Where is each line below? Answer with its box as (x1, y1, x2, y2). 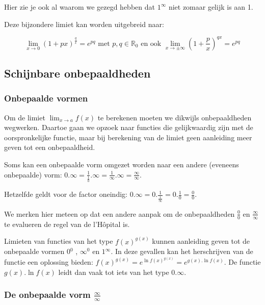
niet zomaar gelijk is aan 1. (168, 2, 253, 12)
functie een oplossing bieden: (4, 257, 93, 267)
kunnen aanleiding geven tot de (152, 236, 250, 246)
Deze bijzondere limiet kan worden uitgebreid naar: (4, 18, 164, 29)
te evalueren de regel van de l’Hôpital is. (4, 218, 130, 229)
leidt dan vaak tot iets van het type (58, 266, 169, 277)
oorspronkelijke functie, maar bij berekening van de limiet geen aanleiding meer (4, 132, 252, 142)
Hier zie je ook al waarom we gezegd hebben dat (4, 2, 155, 12)
